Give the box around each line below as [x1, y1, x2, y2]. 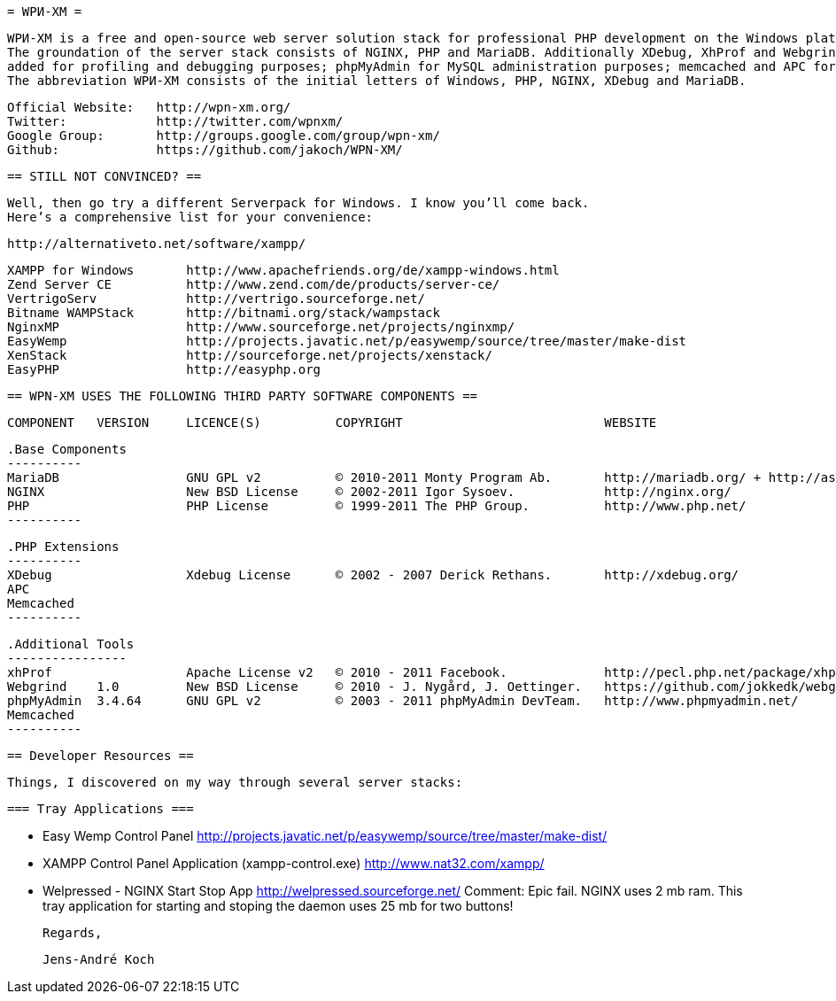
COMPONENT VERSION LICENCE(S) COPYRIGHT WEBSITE [7, 415, 657, 430]
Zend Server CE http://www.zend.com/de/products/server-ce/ [7, 277, 500, 291]
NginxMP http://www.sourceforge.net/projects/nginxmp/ [7, 320, 515, 334]
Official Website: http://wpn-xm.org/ [7, 100, 291, 114]
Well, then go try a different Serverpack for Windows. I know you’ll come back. [7, 196, 590, 210]
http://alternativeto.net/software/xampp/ [7, 237, 306, 251]
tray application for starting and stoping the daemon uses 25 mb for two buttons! [43, 898, 514, 913]
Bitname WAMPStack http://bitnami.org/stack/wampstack [7, 306, 440, 320]
